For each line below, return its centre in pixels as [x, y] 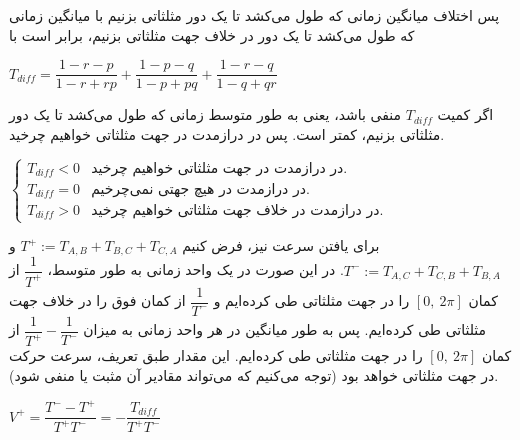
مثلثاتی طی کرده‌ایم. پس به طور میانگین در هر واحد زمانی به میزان [285, 329]
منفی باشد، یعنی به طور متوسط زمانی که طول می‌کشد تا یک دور [205, 114]
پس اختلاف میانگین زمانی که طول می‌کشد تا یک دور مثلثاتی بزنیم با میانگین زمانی [254, 15]
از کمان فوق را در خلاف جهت [97, 300]
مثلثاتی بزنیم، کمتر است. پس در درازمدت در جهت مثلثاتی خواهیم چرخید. [227, 133]
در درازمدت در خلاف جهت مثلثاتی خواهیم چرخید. [237, 210]
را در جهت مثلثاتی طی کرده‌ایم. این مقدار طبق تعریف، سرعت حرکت [216, 355]
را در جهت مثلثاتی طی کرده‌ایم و [311, 300]
